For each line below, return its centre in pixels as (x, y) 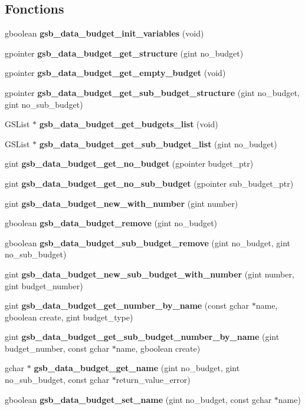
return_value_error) (153, 380)
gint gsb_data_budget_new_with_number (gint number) (122, 203)
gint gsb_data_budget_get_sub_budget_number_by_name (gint (142, 337)
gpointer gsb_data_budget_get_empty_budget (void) (115, 73)
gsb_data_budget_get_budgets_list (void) (129, 124)
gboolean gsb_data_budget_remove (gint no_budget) (111, 223)
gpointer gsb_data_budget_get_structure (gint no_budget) (124, 53)
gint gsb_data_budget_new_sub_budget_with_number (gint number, (150, 274)
